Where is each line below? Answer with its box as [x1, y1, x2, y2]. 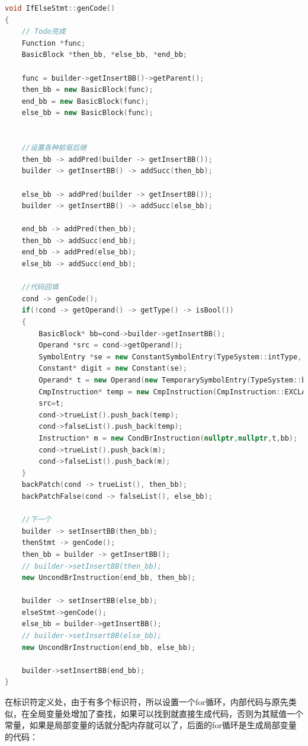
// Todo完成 [21, 27, 66, 36]
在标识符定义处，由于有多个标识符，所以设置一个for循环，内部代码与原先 [5, 696, 288, 708]
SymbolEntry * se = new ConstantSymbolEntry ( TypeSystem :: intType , [38, 352, 302, 361]
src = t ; [38, 399, 65, 408]
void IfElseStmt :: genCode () [5, 4, 115, 12]
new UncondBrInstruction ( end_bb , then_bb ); [21, 573, 196, 582]
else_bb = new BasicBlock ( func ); [21, 109, 153, 117]
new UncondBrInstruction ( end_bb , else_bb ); [21, 643, 196, 652]
